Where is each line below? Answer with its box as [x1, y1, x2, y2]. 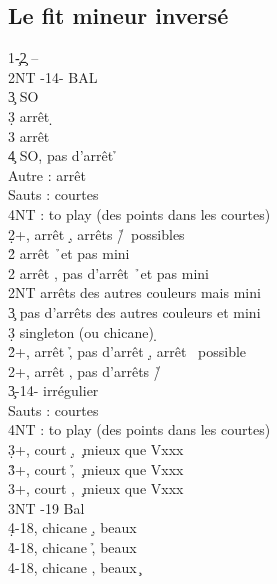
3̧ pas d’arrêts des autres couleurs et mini [8, 301, 261, 322]
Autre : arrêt [8, 164, 86, 185]
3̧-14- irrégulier [8, 380, 99, 401]
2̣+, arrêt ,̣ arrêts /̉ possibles [8, 223, 185, 244]
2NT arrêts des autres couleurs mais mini [8, 282, 261, 303]
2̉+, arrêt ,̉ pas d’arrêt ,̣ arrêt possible [8, 341, 247, 362]
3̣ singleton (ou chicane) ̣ [8, 321, 159, 342]
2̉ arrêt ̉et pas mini [8, 243, 130, 264]
